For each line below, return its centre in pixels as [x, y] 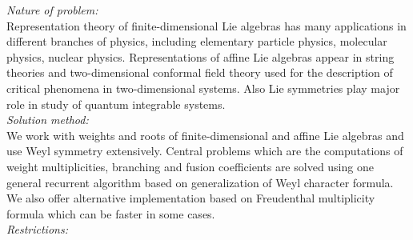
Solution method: [48, 120]
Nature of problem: [52, 10]
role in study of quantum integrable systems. [116, 104]
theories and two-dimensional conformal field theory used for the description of [200, 72]
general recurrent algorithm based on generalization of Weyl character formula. [200, 182]
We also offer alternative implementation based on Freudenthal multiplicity [191, 198]
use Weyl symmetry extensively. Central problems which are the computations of [205, 151]
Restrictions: [37, 229]
